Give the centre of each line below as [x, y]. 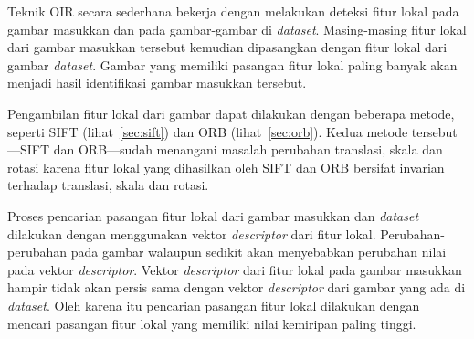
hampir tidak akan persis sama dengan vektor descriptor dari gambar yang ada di [237, 287]
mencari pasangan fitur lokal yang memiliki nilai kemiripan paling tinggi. [212, 323]
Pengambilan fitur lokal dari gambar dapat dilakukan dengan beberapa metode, [231, 113]
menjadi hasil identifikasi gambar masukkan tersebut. [157, 83]
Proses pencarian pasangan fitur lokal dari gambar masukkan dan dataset [213, 215]
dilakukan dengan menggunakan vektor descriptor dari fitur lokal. [192, 233]
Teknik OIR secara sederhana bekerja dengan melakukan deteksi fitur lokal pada [233, 11]
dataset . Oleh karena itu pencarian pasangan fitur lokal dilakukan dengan [214, 305]
